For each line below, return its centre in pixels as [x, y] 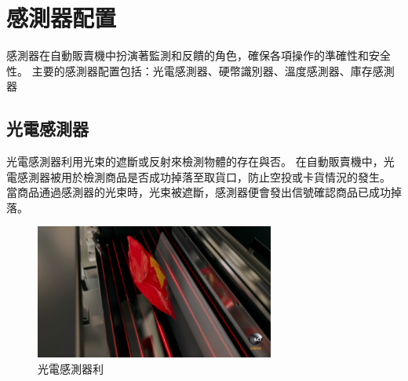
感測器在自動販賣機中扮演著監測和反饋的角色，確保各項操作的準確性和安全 [199, 55]
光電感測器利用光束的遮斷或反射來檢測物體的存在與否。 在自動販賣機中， [195, 161]
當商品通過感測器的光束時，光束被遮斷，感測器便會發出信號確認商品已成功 [199, 192]
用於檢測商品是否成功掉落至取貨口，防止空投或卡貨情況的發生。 [226, 176]
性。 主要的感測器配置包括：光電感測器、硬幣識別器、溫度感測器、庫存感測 [200, 70]
